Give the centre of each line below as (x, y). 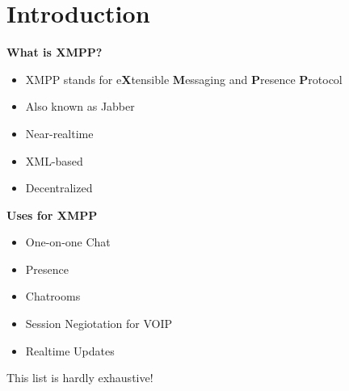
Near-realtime (59, 133)
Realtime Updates (70, 350)
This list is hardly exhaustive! (80, 378)
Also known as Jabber (80, 106)
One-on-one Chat (68, 242)
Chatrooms (53, 296)
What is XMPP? (55, 52)
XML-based (54, 160)
